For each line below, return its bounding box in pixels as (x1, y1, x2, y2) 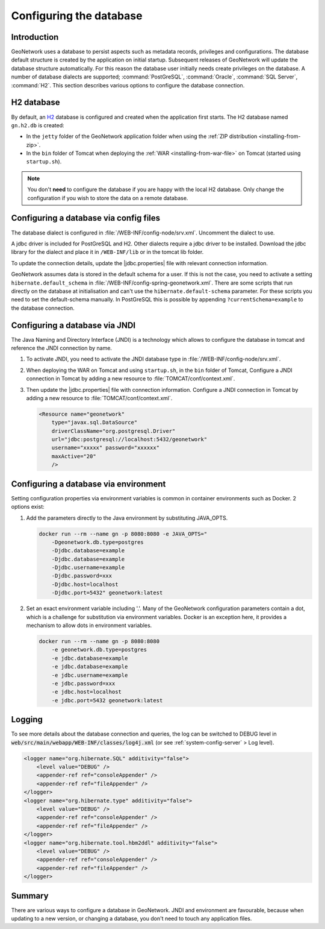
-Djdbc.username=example (51, 564, 125, 571)
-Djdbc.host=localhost (51, 581, 119, 588)
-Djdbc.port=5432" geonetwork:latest (51, 590, 163, 596)
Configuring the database (11, 9, 143, 22)
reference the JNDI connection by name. (11, 344, 113, 351)
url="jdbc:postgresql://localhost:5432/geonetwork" (51, 436, 208, 443)
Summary (11, 890, 49, 901)
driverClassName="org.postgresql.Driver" (51, 427, 176, 434)
